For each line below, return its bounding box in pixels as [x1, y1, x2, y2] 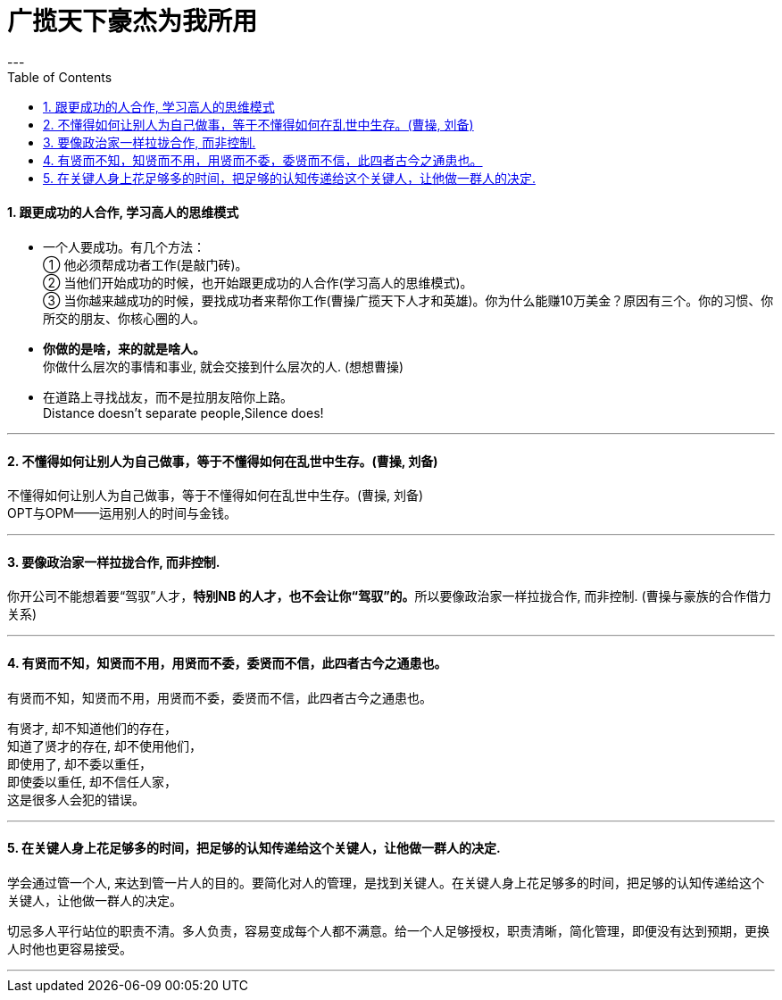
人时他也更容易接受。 [7, 940, 132, 956]
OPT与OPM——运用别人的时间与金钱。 [7, 505, 237, 521]
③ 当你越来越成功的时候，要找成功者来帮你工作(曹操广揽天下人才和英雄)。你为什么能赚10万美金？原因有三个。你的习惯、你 [43, 292, 774, 308]
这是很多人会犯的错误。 [7, 791, 145, 807]
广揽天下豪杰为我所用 [7, 6, 258, 37]
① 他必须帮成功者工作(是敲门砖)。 [43, 256, 248, 272]
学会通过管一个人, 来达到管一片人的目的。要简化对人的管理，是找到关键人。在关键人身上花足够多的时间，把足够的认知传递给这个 [7, 874, 764, 890]
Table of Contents [7, 69, 112, 85]
